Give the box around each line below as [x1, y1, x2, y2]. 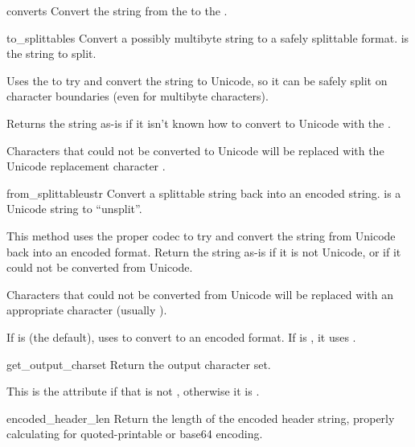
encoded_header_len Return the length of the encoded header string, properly [6, 409, 395, 426]
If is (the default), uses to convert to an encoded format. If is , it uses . [6, 328, 356, 345]
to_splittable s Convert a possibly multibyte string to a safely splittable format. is [6, 29, 409, 46]
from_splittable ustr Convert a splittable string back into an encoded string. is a [6, 184, 401, 201]
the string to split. [6, 45, 97, 62]
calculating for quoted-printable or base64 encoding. [6, 425, 263, 442]
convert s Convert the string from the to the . [6, 2, 228, 18]
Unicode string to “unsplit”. [6, 200, 142, 217]
